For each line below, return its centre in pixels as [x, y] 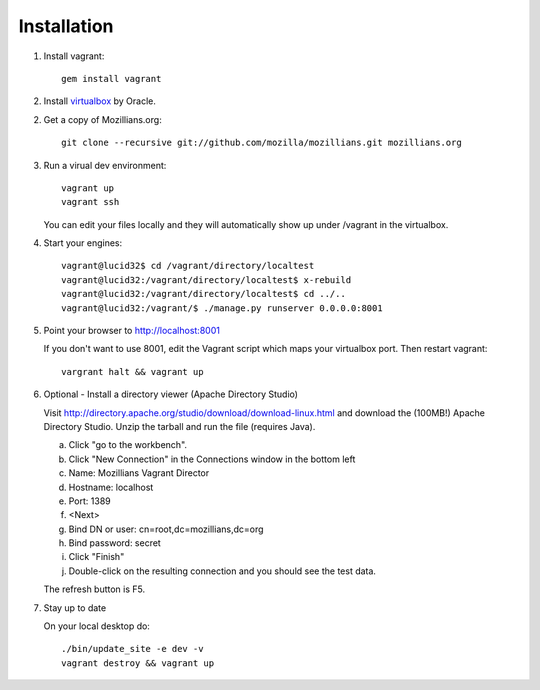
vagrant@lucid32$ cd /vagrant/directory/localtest [188, 266]
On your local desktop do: [96, 626]
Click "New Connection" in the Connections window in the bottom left [212, 459]
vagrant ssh [90, 202]
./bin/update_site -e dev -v [132, 649]
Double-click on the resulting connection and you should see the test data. [222, 571]
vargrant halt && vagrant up [132, 371]
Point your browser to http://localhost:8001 [131, 331]
